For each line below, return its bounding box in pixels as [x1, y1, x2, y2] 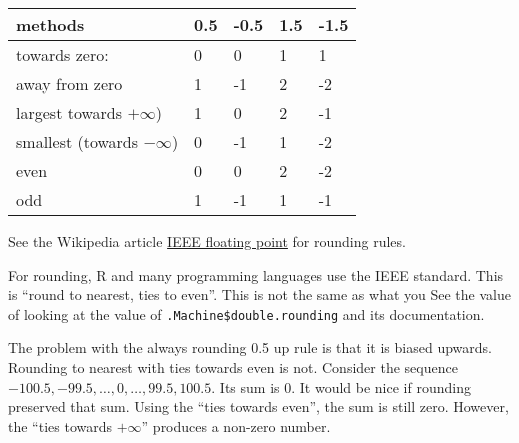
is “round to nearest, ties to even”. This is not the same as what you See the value [8, 284, 511, 305]
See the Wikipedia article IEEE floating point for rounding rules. [8, 231, 406, 251]
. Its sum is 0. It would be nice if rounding [211, 376, 471, 397]
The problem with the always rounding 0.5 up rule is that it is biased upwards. [8, 337, 492, 358]
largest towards [16, 101, 123, 124]
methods [16, 13, 85, 36]
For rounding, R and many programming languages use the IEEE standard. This [8, 264, 504, 285]
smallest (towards [16, 130, 139, 153]
